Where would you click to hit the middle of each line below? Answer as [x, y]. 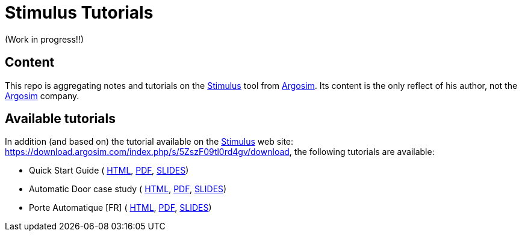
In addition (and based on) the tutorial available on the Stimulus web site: [149, 142]
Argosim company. [42, 95]
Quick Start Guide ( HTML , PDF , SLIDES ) [109, 171]
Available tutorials [60, 119]
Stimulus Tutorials [79, 13]
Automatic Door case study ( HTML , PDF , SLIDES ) [128, 189]
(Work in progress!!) [45, 39]
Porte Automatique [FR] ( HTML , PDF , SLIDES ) [120, 208]
